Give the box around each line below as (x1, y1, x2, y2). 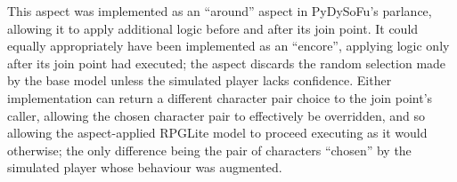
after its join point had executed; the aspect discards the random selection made (7, 53, 446, 72)
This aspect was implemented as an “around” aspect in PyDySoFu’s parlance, (7, 2, 432, 20)
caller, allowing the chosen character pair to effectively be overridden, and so (7, 106, 425, 124)
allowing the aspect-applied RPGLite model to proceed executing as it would (7, 123, 428, 142)
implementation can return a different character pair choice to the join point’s (7, 88, 433, 107)
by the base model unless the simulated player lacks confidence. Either (7, 71, 392, 90)
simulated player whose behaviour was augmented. (7, 158, 282, 177)
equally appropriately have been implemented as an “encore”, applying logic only (7, 36, 450, 55)
